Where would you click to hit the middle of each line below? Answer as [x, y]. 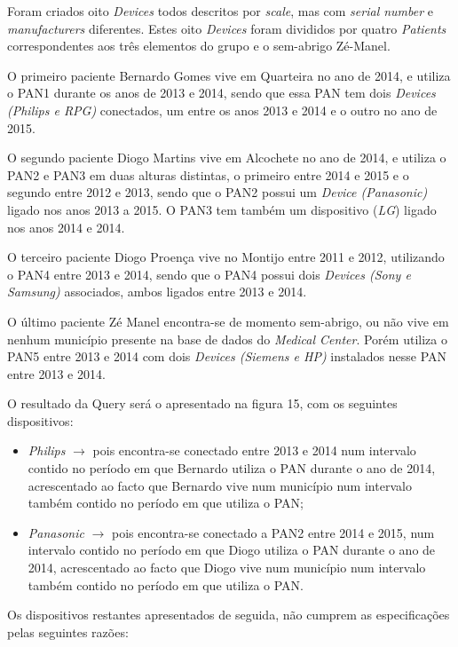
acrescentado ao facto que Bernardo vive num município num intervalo [220, 485]
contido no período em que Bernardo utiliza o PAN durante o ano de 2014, [232, 468]
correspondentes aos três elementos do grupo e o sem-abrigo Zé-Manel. [199, 46]
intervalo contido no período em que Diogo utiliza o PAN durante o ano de [232, 550]
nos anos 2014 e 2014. [66, 227]
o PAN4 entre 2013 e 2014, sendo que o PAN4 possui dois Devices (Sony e [209, 274]
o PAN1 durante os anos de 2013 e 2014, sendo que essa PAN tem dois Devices [221, 93]
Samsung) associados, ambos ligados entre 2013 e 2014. [157, 292]
